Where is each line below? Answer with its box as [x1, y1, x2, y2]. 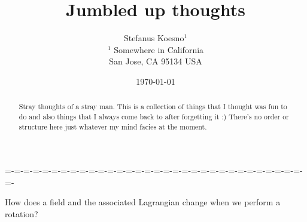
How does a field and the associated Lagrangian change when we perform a [5, 196, 281, 208]
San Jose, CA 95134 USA [109, 55, 202, 67]
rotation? [5, 208, 38, 220]
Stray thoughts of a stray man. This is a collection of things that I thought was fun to [19, 101, 287, 112]
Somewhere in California [114, 43, 204, 55]
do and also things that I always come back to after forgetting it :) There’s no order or [19, 111, 289, 121]
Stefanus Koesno [123, 32, 184, 44]
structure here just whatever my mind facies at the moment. [19, 121, 207, 131]
